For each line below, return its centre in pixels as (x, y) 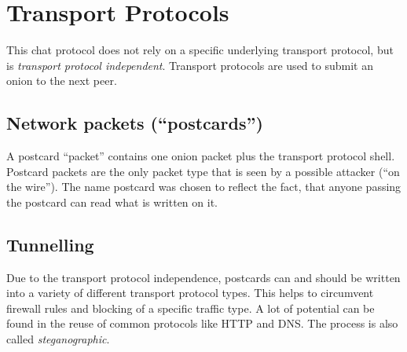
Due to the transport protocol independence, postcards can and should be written (203, 277)
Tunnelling (50, 244)
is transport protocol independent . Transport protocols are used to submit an (190, 65)
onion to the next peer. (62, 81)
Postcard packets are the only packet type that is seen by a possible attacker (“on (203, 171)
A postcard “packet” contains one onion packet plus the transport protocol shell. (201, 156)
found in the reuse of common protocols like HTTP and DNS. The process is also (202, 323)
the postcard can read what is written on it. (112, 202)
